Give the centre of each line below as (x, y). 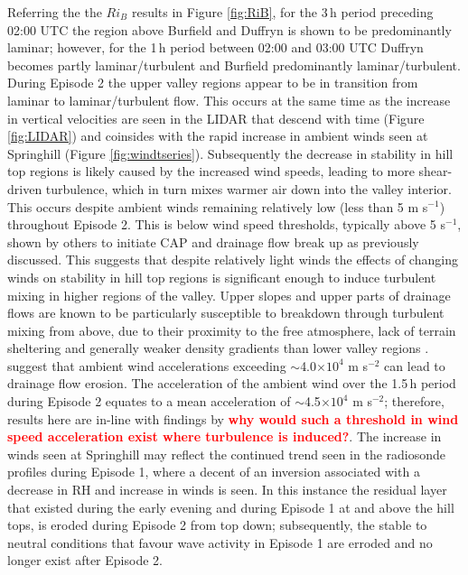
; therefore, (414, 401)
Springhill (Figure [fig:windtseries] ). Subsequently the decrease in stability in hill (230, 153)
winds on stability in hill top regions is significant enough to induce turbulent (222, 277)
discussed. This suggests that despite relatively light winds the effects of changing (233, 260)
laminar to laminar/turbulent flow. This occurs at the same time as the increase (229, 100)
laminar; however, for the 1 (82, 47)
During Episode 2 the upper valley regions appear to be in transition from (213, 83)
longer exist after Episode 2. (85, 560)
